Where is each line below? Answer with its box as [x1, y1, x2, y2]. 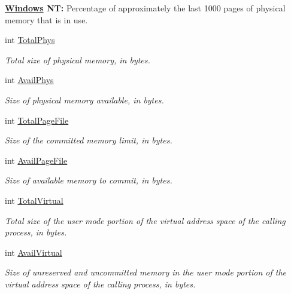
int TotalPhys [5, 33, 55, 46]
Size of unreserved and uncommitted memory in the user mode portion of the [5, 266, 287, 278]
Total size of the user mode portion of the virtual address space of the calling [5, 214, 286, 226]
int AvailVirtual [5, 246, 62, 258]
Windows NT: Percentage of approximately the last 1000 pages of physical [5, 2, 286, 14]
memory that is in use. [5, 13, 88, 26]
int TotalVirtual [5, 194, 63, 206]
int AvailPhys [5, 73, 54, 86]
